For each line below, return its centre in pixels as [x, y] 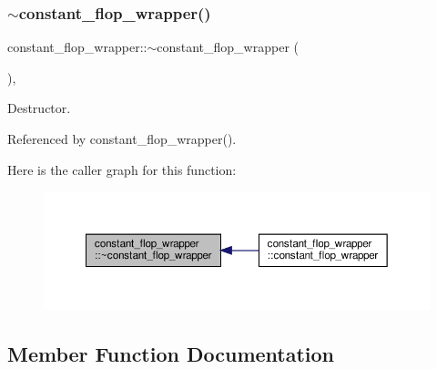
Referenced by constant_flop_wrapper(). [122, 138]
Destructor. [39, 108]
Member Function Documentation [171, 353]
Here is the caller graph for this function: [122, 169]
